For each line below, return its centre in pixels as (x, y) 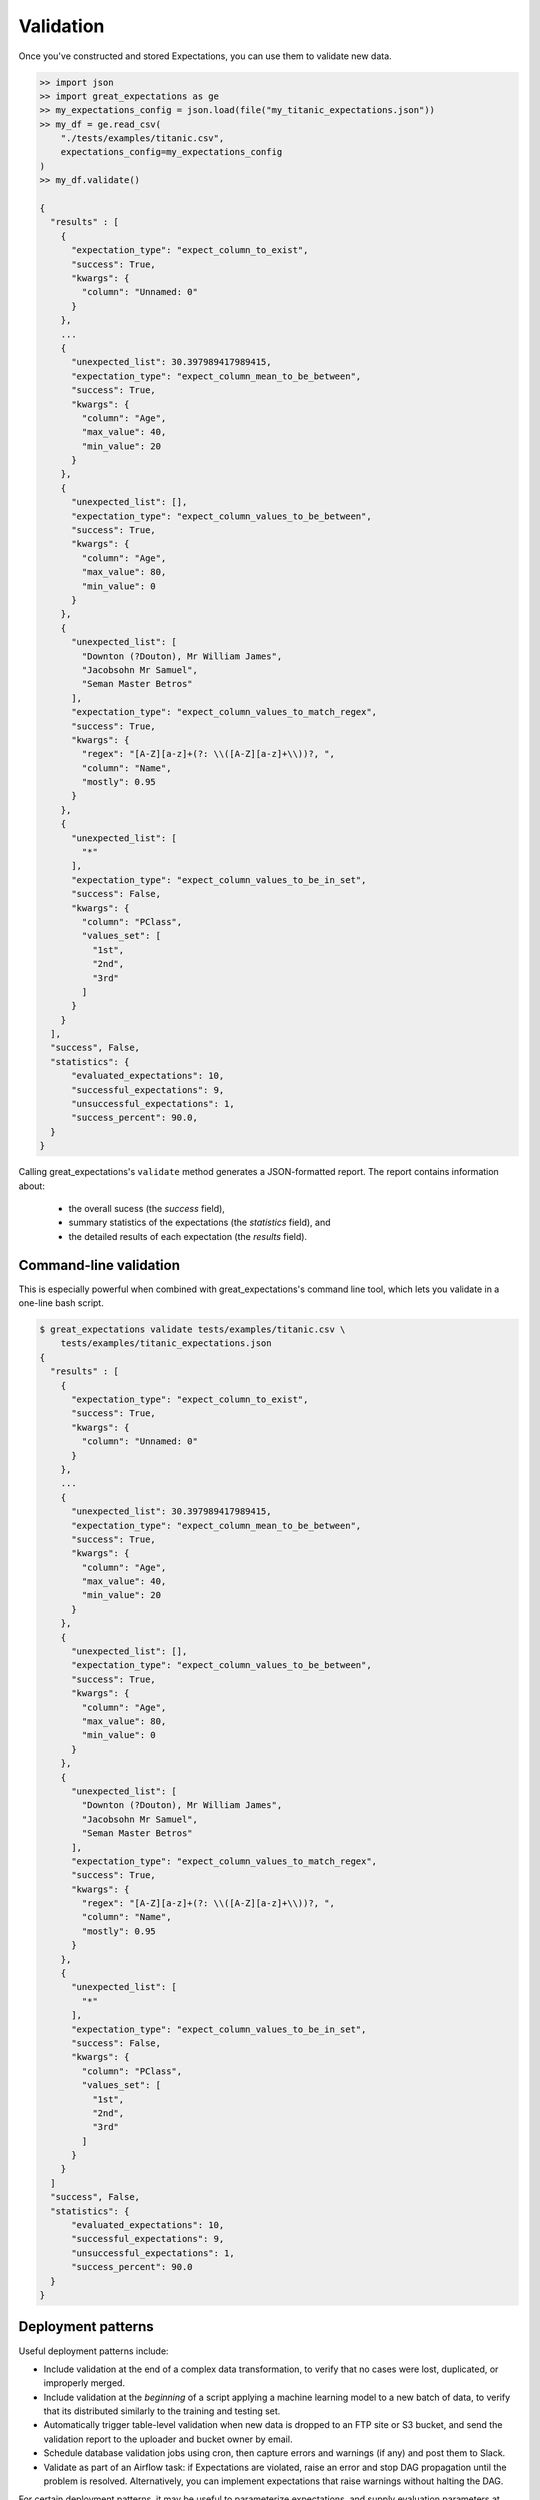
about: (31, 1186)
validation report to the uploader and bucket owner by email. (168, 2439)
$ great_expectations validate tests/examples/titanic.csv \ (192, 1329)
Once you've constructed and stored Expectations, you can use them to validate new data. (205, 56)
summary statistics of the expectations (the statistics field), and (199, 1222)
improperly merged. (84, 2383)
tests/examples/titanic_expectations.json (166, 1343)
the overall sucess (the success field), (146, 1208)
